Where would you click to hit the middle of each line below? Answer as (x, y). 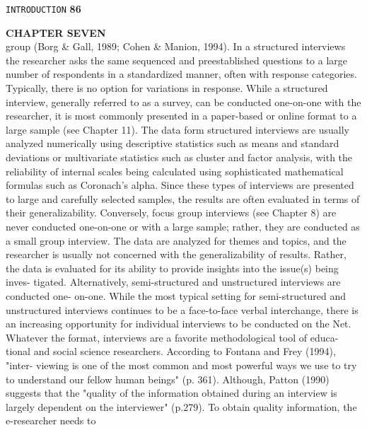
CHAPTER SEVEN (56, 32)
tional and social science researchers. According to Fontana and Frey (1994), (171, 351)
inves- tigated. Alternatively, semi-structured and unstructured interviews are (173, 282)
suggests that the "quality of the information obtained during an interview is (171, 393)
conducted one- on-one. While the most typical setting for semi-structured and (176, 295)
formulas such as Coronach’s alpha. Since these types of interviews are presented (180, 185)
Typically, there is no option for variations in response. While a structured (167, 88)
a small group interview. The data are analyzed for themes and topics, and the (176, 240)
